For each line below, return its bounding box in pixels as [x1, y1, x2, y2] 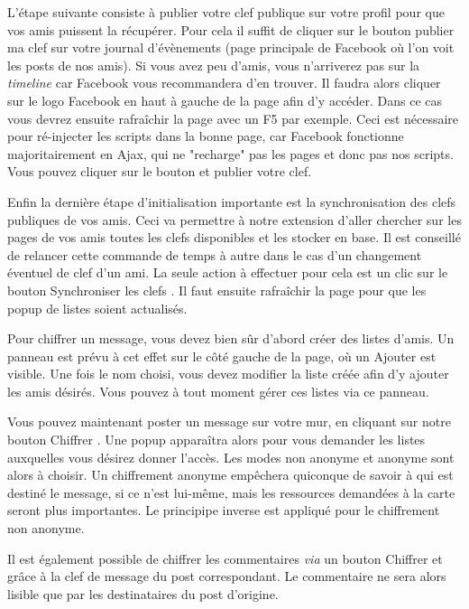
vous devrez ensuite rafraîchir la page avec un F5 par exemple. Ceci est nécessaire [7, 108, 459, 127]
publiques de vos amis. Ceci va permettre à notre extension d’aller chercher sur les [7, 210, 462, 229]
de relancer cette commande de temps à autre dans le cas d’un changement [7, 245, 422, 264]
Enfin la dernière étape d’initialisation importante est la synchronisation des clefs [7, 192, 456, 211]
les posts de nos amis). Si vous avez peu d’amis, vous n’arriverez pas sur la [7, 55, 420, 74]
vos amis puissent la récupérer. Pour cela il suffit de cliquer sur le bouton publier [7, 20, 455, 39]
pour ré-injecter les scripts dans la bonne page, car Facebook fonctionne [7, 126, 404, 145]
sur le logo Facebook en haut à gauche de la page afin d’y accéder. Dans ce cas [7, 90, 443, 109]
